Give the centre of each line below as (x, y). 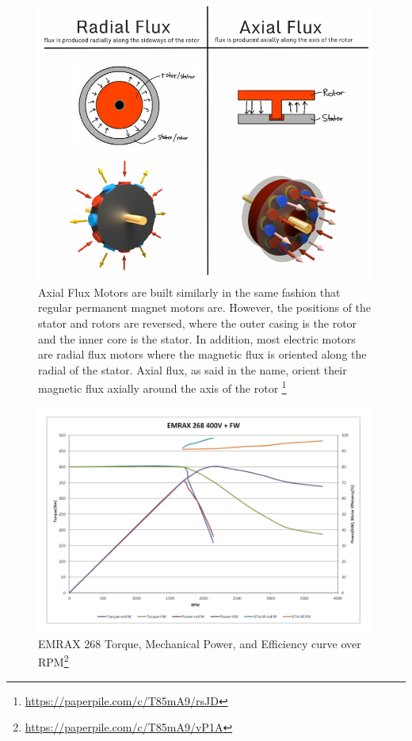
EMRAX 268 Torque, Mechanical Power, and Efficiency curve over (200, 643)
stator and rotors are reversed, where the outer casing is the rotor (198, 323)
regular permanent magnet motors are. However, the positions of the (205, 307)
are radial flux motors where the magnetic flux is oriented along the (202, 354)
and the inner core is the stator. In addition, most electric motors (197, 338)
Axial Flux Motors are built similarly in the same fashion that (189, 292)
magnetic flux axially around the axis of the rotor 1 (162, 387)
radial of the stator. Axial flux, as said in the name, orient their (193, 369)
